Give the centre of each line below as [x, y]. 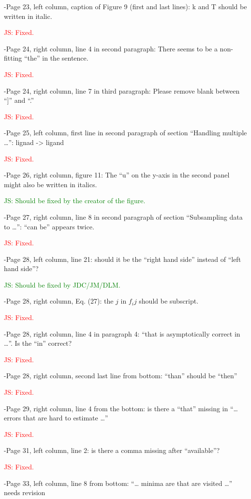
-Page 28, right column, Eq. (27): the [59, 301]
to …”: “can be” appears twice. [49, 226]
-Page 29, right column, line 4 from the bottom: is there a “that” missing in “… [121, 408]
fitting [13, 58]
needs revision [25, 492]
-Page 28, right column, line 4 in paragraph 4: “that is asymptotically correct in [122, 333]
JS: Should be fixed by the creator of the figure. [75, 201]
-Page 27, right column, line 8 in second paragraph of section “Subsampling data [123, 217]
